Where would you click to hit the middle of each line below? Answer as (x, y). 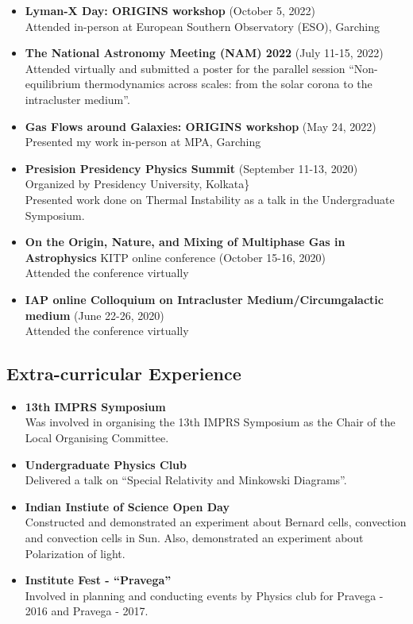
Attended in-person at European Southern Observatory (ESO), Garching (203, 26)
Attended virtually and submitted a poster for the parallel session (185, 68)
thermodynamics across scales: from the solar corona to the (228, 84)
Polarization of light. (75, 553)
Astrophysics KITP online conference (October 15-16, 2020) (175, 257)
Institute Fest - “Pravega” (98, 580)
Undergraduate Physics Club (106, 464)
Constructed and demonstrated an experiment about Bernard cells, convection (216, 522)
